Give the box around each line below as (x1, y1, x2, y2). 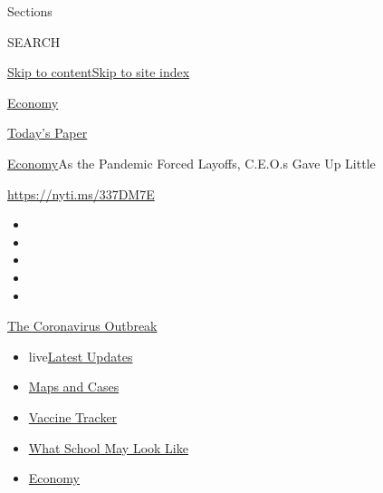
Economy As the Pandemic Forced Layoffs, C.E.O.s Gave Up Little (7, 153, 376, 172)
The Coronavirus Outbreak (7, 316, 158, 335)
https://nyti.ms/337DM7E (7, 184, 155, 203)
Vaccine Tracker (28, 407, 118, 426)
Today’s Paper (7, 123, 88, 142)
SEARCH (7, 32, 61, 51)
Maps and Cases (28, 377, 120, 396)
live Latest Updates (28, 346, 133, 365)
